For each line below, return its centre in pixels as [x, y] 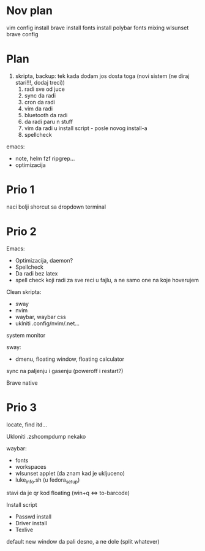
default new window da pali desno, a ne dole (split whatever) [83, 542]
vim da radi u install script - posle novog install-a [86, 128]
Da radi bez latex [36, 273]
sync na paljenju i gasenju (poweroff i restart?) [65, 371]
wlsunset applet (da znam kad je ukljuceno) [70, 473]
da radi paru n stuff [49, 121]
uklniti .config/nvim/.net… [47, 323]
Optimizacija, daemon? [44, 260]
